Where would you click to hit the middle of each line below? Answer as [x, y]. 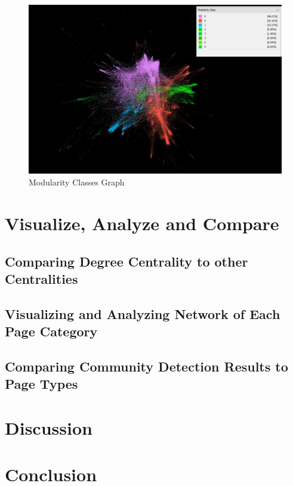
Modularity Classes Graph [77, 182]
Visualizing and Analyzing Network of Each [143, 313]
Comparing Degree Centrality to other [127, 261]
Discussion [49, 427]
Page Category [51, 331]
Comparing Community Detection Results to [146, 366]
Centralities [41, 278]
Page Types [41, 384]
